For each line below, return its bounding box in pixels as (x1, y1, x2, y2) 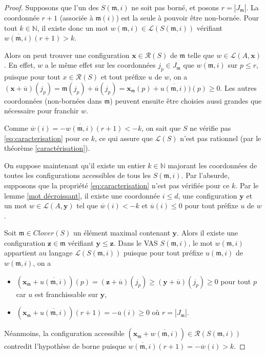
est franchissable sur (34, 288, 98, 299)
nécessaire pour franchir (4, 105, 79, 116)
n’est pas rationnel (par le (180, 132, 261, 143)
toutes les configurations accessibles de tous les (4, 170, 151, 181)
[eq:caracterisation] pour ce (4, 132, 89, 143)
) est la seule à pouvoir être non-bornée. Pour (116, 12, 259, 23)
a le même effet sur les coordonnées (45, 60, 156, 70)
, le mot (188, 237, 213, 248)
